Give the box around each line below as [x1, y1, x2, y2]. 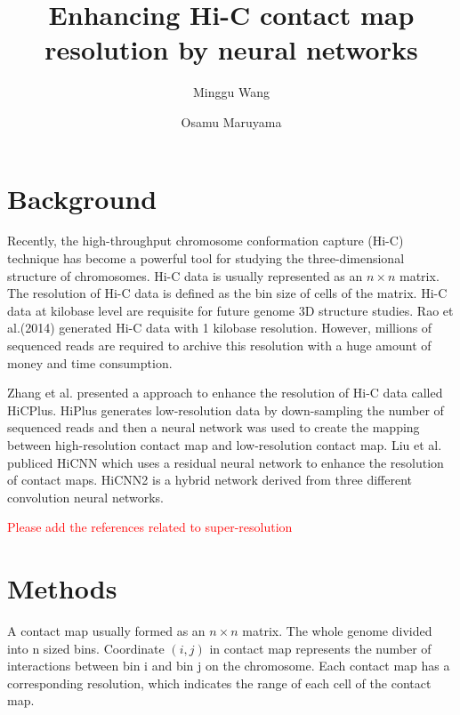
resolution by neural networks [44, 31, 418, 68]
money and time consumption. [7, 353, 173, 372]
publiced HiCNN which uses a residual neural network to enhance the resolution [7, 453, 444, 471]
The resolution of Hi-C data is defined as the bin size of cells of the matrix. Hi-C [7, 284, 448, 302]
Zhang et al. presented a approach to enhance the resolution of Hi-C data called [7, 383, 443, 402]
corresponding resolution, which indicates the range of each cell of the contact [7, 673, 432, 692]
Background [7, 180, 157, 216]
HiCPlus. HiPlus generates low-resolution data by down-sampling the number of [7, 400, 444, 419]
